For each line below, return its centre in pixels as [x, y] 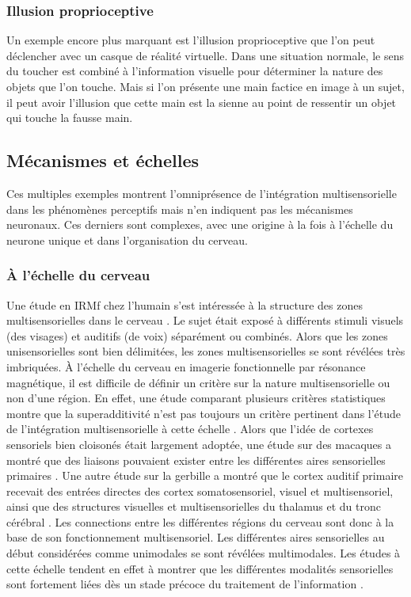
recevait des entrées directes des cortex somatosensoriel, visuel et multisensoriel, [200, 491]
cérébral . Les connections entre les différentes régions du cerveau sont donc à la [200, 521]
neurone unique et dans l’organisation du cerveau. [127, 240]
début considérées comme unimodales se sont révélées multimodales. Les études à [204, 553]
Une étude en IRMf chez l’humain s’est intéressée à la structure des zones [185, 304]
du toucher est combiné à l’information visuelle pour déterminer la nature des [195, 71]
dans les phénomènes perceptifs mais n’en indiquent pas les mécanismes [180, 209]
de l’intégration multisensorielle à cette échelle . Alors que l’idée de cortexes [190, 429]
